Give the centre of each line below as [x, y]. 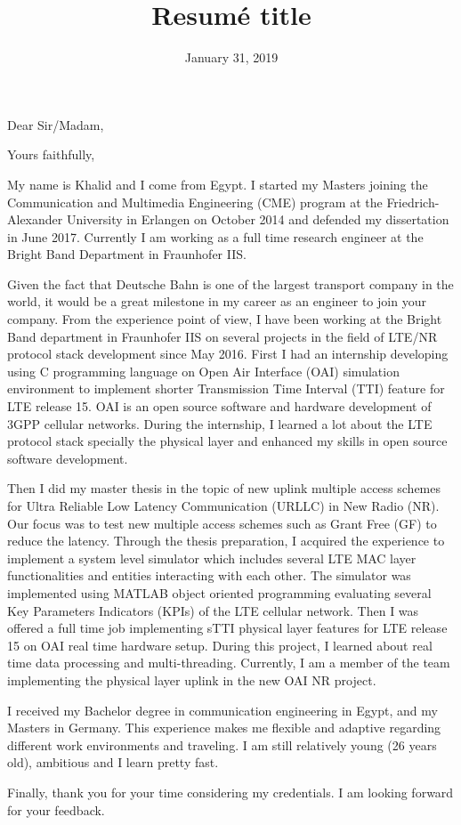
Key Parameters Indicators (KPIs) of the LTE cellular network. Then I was [213, 610]
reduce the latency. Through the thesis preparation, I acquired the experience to [226, 541]
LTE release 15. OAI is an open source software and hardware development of [219, 406]
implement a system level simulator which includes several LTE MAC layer [212, 558]
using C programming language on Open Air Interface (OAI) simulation [203, 371]
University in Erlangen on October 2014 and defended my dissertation [258, 219]
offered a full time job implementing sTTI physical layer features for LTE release [227, 628]
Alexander [35, 219]
